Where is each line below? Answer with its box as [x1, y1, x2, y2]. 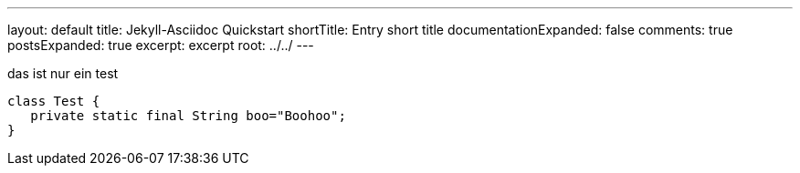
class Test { [7, 94, 100, 108]
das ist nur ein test [7, 66, 119, 81]
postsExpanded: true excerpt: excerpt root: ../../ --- [7, 37, 314, 53]
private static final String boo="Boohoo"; [30, 108, 346, 123]
